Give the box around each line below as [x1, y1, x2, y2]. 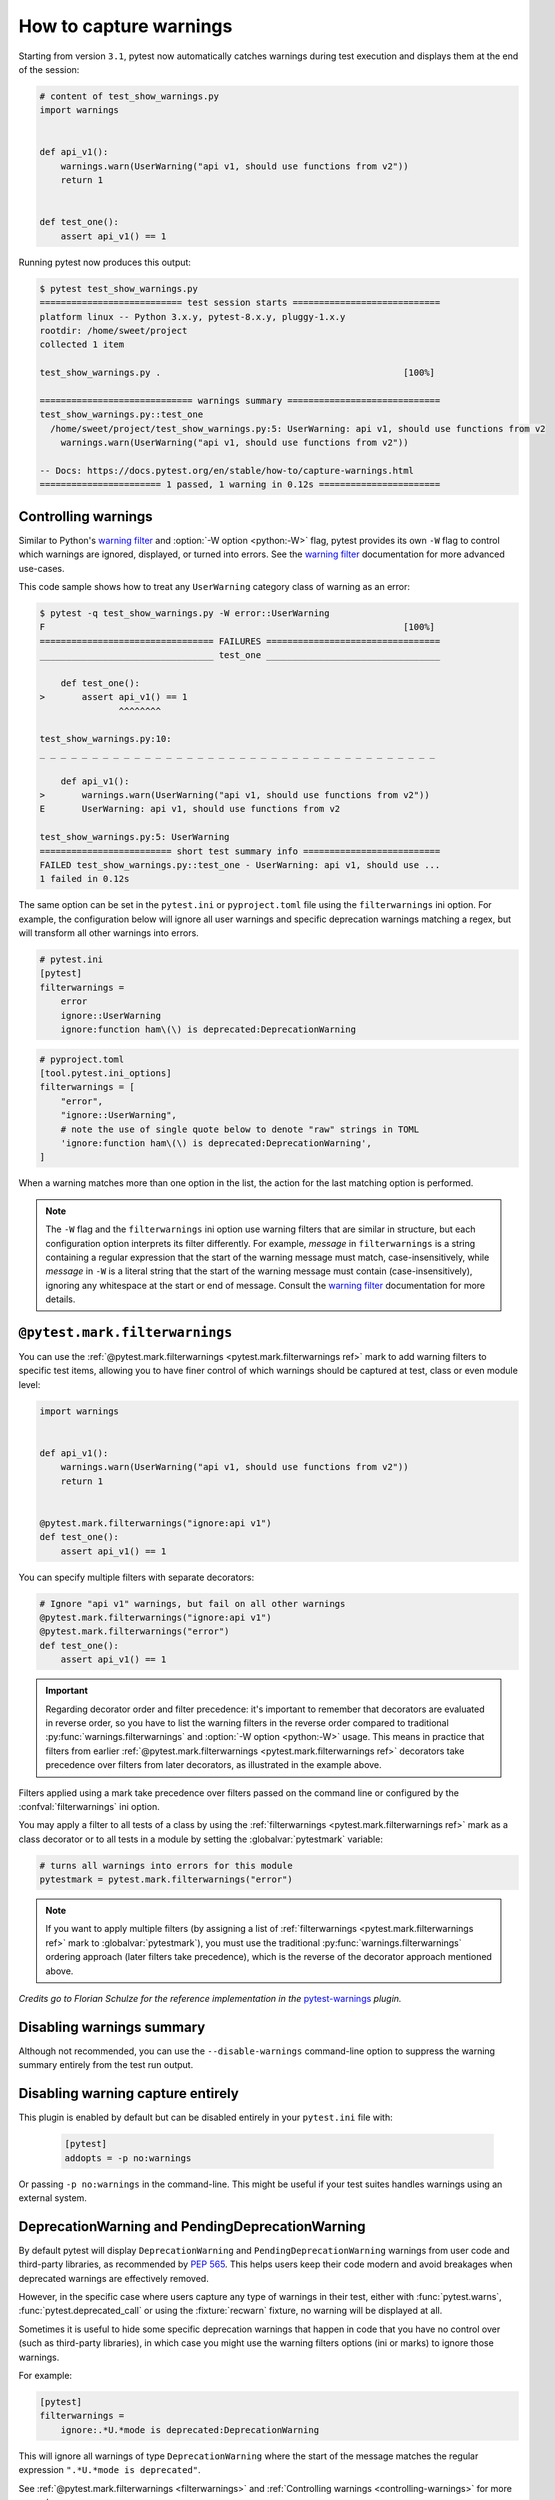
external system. [18, 2191, 87, 2204]
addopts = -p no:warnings [64, 2152, 192, 2164]
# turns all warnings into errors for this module [39, 1860, 294, 1871]
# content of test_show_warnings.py [39, 90, 220, 102]
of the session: [18, 63, 80, 75]
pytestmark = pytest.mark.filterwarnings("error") [39, 1874, 294, 1885]
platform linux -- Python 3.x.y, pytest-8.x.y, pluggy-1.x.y [39, 311, 346, 322]
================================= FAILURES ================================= [39, 635, 441, 647]
